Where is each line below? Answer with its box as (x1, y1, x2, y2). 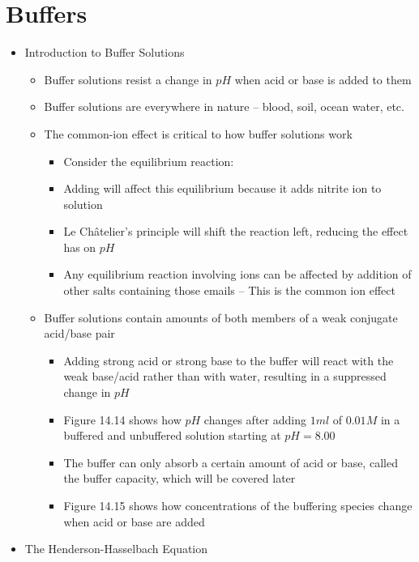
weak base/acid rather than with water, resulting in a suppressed (63, 368, 387, 385)
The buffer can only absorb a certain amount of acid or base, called (63, 453, 398, 470)
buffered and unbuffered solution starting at (63, 427, 281, 444)
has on (63, 238, 96, 255)
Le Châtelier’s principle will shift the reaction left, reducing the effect (63, 223, 408, 240)
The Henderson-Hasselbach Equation (24, 540, 208, 557)
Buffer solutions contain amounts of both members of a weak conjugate (44, 309, 398, 326)
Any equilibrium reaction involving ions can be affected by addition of (63, 266, 412, 283)
